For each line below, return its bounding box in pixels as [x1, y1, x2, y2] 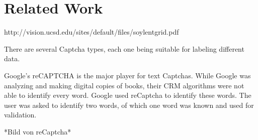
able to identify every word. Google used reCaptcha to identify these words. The [4, 90, 251, 100]
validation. [4, 109, 37, 120]
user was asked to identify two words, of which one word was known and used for [4, 99, 254, 110]
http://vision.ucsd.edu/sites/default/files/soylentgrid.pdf [4, 27, 179, 37]
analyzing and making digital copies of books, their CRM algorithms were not [4, 80, 244, 90]
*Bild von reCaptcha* [4, 126, 71, 136]
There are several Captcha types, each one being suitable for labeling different [4, 43, 244, 54]
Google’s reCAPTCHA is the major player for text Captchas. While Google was [4, 70, 251, 80]
